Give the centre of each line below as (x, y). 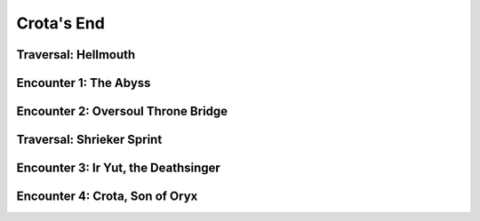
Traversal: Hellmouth (76, 55)
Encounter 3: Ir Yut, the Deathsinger (119, 168)
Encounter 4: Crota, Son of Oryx (107, 197)
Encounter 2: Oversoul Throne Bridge (122, 111)
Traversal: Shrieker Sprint (89, 140)
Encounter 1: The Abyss (84, 83)
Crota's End (61, 23)
